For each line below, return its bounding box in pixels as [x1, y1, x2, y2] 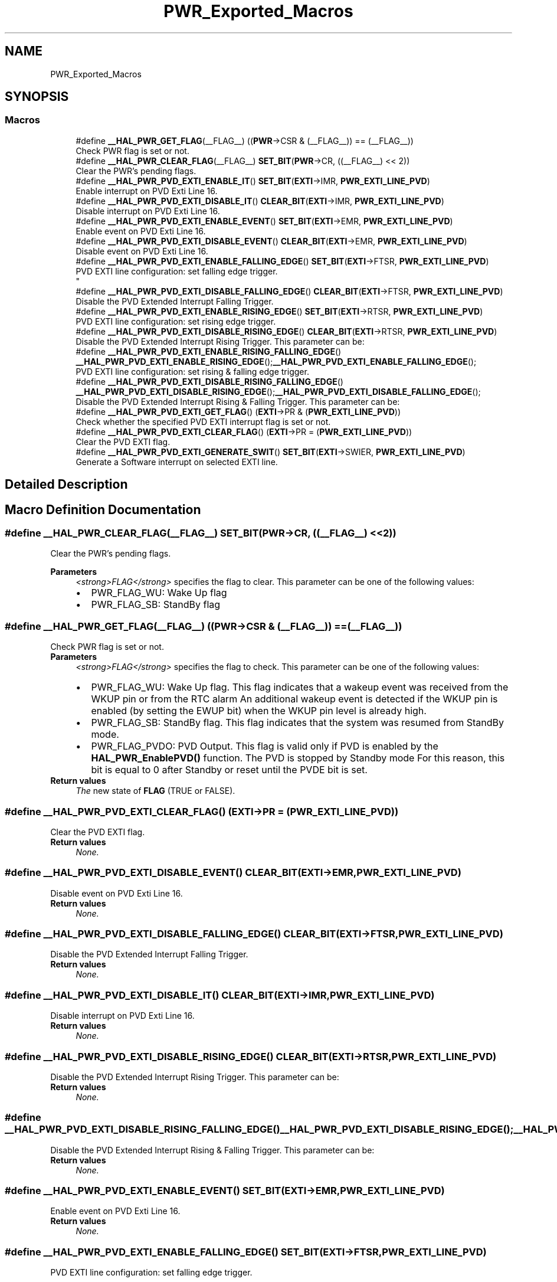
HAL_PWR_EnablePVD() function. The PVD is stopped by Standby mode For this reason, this [91, 752, 505, 764]
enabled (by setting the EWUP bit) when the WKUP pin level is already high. [91, 705, 427, 717]
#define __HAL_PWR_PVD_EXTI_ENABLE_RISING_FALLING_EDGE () [76, 346, 342, 357]
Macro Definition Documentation [5, 502, 201, 517]
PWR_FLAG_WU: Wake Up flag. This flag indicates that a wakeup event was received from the [91, 681, 509, 694]
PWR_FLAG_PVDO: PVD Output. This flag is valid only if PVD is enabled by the [91, 740, 438, 753]
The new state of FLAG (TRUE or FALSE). [76, 786, 235, 796]
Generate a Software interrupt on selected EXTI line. [76, 456, 278, 467]
